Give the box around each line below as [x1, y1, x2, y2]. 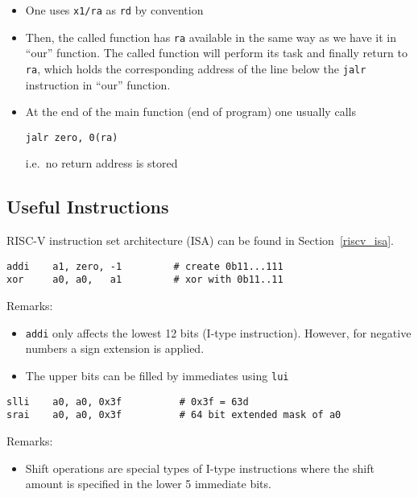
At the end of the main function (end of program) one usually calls [25, 103, 356, 120]
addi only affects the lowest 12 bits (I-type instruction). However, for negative [25, 324, 412, 341]
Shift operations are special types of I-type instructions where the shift [25, 459, 375, 476]
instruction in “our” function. [25, 76, 171, 93]
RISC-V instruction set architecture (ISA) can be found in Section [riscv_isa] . [6, 232, 394, 249]
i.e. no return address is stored [25, 155, 178, 172]
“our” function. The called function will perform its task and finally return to [25, 44, 408, 61]
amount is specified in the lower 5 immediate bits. [25, 475, 271, 492]
